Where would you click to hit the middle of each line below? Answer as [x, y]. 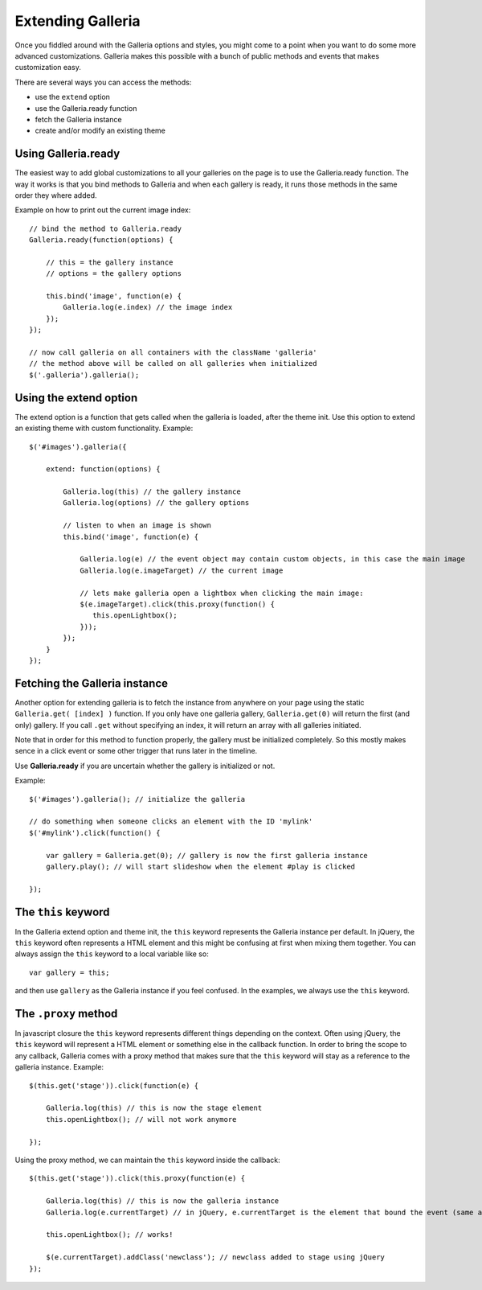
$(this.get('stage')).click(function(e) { [114, 1085]
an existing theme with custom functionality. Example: [104, 428]
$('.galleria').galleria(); [84, 375]
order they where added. [56, 195]
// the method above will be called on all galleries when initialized [173, 364]
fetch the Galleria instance [78, 119]
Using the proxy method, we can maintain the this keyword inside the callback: [147, 1160]
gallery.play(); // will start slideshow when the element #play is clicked [200, 866]
